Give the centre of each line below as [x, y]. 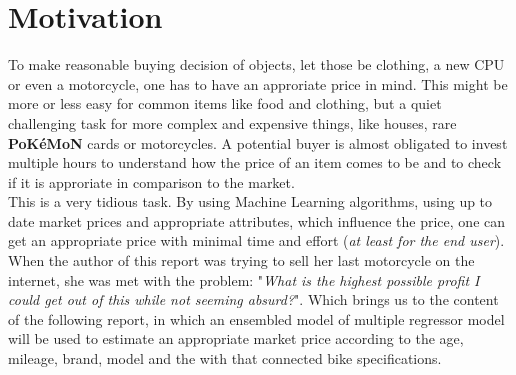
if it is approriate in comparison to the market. [151, 181]
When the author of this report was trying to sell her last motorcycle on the [241, 260]
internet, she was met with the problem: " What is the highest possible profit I [244, 279]
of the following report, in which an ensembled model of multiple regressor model [256, 318]
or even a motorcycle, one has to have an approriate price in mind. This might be [258, 83]
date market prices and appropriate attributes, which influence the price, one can [257, 220]
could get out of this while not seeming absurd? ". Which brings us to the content [253, 299]
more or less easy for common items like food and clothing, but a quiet [225, 103]
